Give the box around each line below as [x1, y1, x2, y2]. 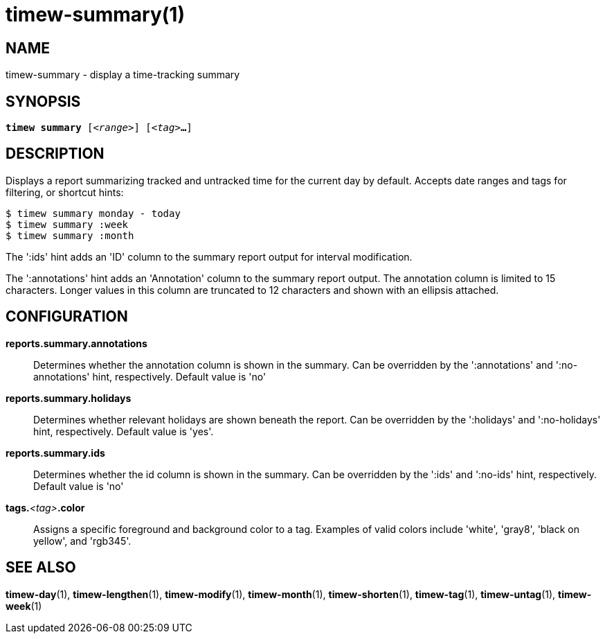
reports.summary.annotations [6, 337, 147, 349]
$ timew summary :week [6, 218, 129, 230]
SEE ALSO [6, 559, 76, 577]
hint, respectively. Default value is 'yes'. [33, 425, 214, 437]
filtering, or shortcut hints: [6, 186, 124, 198]
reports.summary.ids [6, 446, 105, 459]
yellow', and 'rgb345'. [33, 534, 132, 547]
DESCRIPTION [6, 145, 105, 163]
